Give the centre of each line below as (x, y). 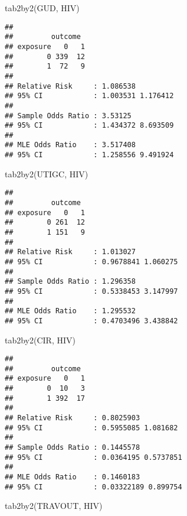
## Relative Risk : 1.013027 (70, 252)
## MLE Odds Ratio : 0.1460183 (73, 477)
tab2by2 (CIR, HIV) (40, 340)
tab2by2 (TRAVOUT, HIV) (54, 506)
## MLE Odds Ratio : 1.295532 (70, 311)
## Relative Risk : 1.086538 (70, 86)
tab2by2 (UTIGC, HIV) (47, 173)
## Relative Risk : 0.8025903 (73, 418)
